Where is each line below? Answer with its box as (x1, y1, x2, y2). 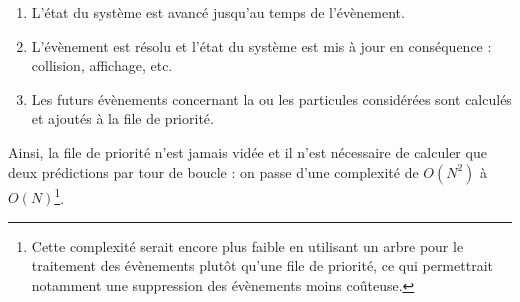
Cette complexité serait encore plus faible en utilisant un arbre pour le (31, 235, 464, 256)
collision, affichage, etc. (31, 55, 173, 76)
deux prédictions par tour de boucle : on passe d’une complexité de (8, 161, 419, 182)
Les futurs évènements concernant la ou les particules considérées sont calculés (31, 88, 512, 109)
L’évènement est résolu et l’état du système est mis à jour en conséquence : (31, 35, 492, 56)
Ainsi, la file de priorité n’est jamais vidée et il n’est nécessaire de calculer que (8, 141, 487, 162)
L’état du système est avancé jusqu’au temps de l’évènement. (31, 2, 405, 22)
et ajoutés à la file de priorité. (31, 108, 214, 129)
